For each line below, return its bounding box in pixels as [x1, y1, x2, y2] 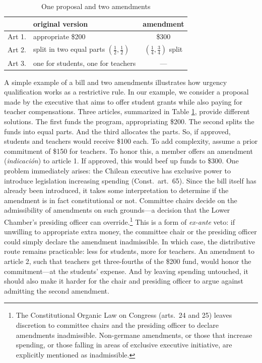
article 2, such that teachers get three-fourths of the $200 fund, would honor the [4, 255, 251, 266]
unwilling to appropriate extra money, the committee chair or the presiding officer [4, 226, 257, 237]
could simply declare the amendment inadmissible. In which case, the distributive [4, 236, 255, 246]
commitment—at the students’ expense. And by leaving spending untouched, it [4, 265, 248, 276]
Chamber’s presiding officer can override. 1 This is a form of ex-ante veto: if [4, 215, 235, 227]
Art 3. [8, 57, 26, 68]
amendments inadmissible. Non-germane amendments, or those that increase [16, 329, 252, 340]
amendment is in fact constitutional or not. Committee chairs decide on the [4, 195, 237, 205]
